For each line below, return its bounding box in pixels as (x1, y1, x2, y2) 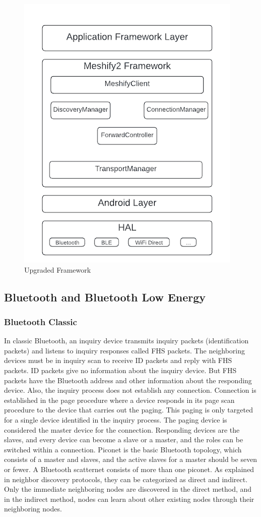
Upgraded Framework (24, 264, 91, 275)
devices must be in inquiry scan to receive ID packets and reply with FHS (4, 355, 232, 366)
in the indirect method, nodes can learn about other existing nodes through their (4, 493, 254, 504)
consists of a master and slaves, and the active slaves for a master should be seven (4, 454, 257, 464)
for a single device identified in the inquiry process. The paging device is (4, 414, 227, 425)
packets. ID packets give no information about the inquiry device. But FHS (4, 365, 237, 375)
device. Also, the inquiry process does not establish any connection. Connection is (4, 385, 256, 395)
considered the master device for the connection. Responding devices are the (4, 424, 240, 435)
